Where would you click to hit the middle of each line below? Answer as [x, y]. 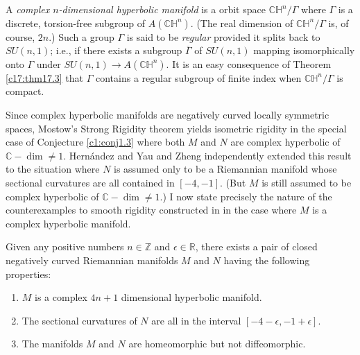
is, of [338, 23]
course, [20, 36]
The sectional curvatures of [79, 320]
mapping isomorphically [304, 50]
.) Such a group [82, 36]
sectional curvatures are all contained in [90, 182]
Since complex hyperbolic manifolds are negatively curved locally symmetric [168, 114]
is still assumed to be [307, 182]
